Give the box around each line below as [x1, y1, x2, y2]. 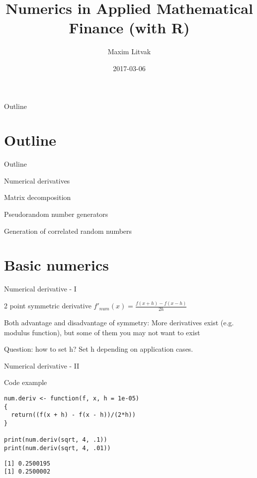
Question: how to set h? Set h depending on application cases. [4, 344, 193, 354]
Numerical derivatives [4, 175, 70, 186]
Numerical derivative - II [4, 360, 80, 371]
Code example [4, 377, 47, 387]
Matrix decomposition [4, 192, 71, 202]
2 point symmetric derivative [4, 300, 91, 311]
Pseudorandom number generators [4, 209, 108, 219]
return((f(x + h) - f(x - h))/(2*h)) [11, 411, 136, 419]
